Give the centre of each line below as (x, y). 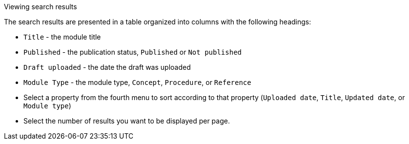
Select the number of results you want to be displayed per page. (127, 121)
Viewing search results (41, 7)
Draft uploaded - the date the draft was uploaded (107, 67)
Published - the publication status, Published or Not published (133, 52)
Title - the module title (62, 37)
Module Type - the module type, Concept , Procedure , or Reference (137, 82)
